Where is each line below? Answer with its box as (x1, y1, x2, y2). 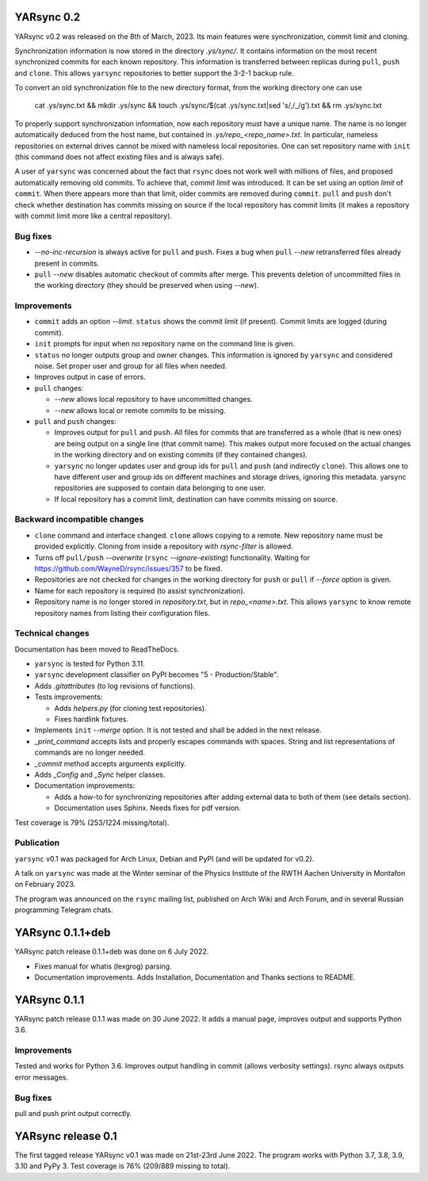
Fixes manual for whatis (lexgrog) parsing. (34, 961, 172, 971)
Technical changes (14, 628, 90, 639)
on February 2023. (14, 880, 76, 889)
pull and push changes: (34, 416, 117, 426)
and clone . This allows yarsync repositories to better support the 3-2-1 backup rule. (14, 68, 294, 78)
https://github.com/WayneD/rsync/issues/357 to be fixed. (34, 564, 223, 573)
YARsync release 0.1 (14, 1129, 118, 1143)
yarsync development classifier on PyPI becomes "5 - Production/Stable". (34, 670, 279, 679)
